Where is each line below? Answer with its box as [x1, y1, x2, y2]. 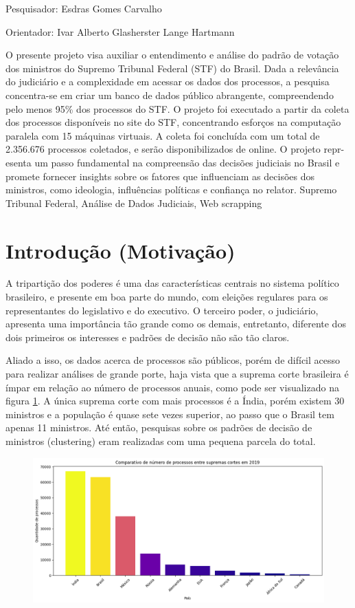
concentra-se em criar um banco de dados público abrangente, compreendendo [5, 87, 334, 102]
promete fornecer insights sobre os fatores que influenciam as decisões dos [5, 169, 315, 183]
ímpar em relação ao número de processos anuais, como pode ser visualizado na [5, 380, 339, 394]
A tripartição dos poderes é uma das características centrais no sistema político [5, 276, 339, 290]
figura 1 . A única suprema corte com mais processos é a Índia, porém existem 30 [5, 393, 345, 408]
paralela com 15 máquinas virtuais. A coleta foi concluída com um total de [5, 128, 320, 142]
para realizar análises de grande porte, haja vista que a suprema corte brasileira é [5, 367, 349, 380]
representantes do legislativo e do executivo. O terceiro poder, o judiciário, [5, 303, 319, 317]
